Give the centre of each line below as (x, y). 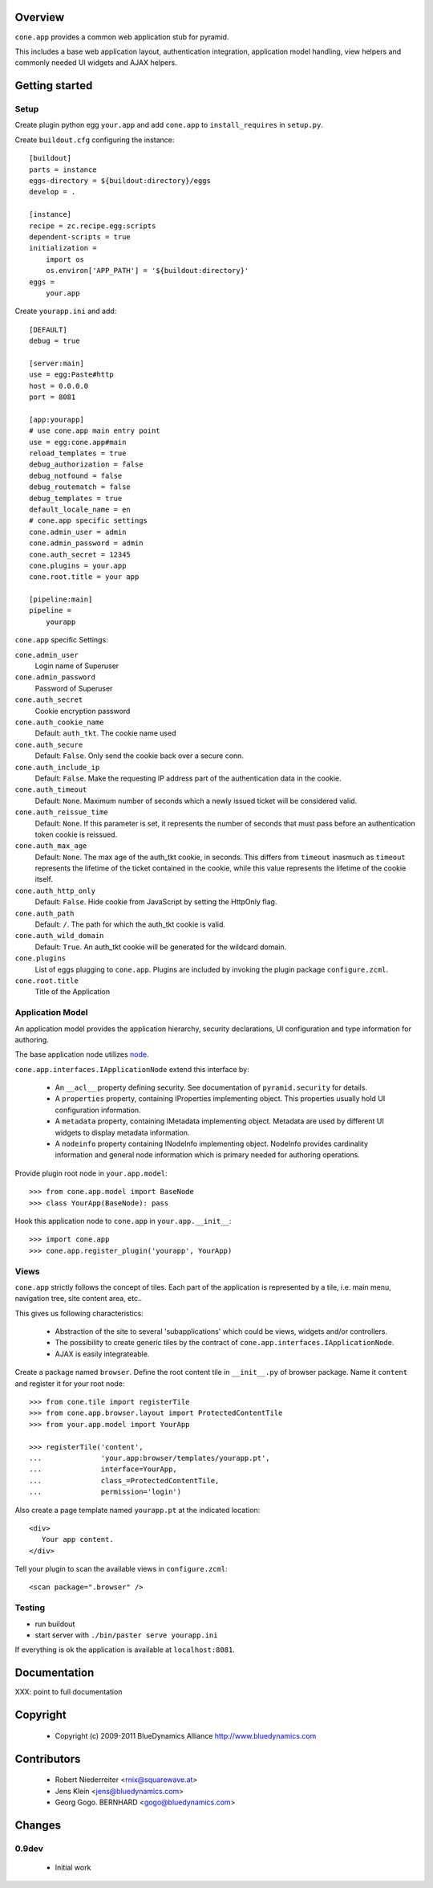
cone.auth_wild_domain (59, 936)
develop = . (53, 192)
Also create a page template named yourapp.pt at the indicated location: (138, 1510)
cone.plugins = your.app (78, 565)
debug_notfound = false (76, 475)
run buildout (55, 1624)
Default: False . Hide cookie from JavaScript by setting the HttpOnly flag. (156, 902)
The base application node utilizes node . (82, 1054)
